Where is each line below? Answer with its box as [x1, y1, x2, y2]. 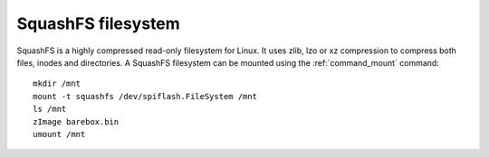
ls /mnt [33, 104, 67, 115]
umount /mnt [33, 129, 86, 139]
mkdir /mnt [33, 78, 81, 89]
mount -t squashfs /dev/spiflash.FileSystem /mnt [33, 91, 258, 101]
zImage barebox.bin [33, 116, 120, 126]
